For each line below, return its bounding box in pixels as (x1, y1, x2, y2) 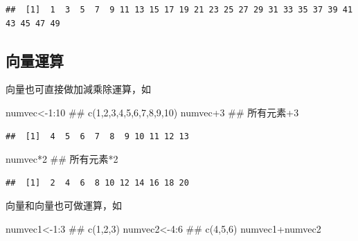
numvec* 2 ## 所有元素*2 (6, 152, 118, 166)
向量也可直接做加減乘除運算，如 (6, 82, 151, 96)
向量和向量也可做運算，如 (6, 198, 122, 213)
